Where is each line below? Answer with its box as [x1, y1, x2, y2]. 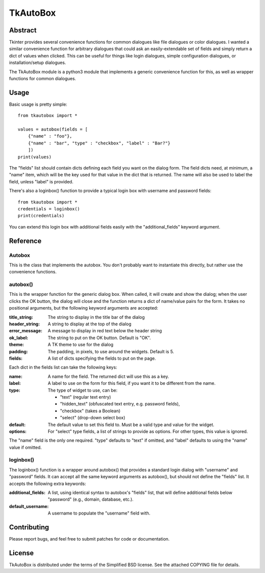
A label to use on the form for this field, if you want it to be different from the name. [48, 380, 216, 386]
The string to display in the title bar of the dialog [48, 314, 145, 320]
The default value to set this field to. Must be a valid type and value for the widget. [48, 422, 214, 428]
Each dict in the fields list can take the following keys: [9, 364, 117, 371]
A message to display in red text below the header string [48, 328, 162, 334]
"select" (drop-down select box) [60, 415, 126, 421]
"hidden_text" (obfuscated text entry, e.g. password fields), [60, 401, 180, 407]
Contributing [9, 523, 49, 531]
